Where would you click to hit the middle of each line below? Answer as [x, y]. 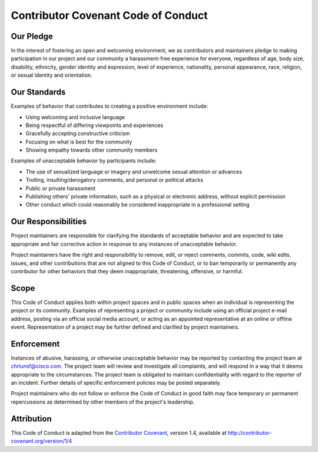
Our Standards [38, 92]
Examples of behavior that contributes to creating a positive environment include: [110, 106]
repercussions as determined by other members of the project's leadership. [103, 402]
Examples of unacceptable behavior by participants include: [84, 161]
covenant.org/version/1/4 [42, 441]
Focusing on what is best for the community [79, 142]
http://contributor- [250, 433]
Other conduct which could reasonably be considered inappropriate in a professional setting [138, 205]
